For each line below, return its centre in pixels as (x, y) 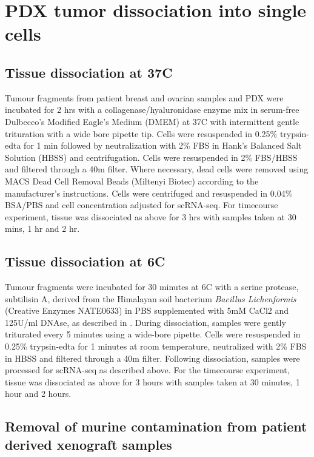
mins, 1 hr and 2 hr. (42, 228)
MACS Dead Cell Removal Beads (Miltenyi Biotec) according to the (132, 181)
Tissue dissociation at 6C (85, 261)
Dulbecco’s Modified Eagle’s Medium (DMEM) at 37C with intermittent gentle (152, 121)
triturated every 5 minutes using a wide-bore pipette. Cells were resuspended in (153, 334)
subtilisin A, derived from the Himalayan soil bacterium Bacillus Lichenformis (151, 298)
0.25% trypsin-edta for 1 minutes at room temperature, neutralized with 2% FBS (156, 346)
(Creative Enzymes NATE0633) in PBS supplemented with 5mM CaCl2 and (147, 310)
